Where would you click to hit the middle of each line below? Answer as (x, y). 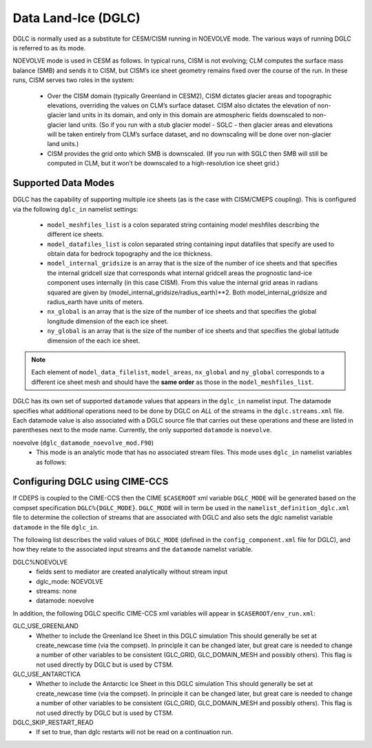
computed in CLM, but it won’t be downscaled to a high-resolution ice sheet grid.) (163, 163)
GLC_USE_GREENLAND (46, 626)
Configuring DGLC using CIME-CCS (91, 482)
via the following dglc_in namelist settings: (75, 209)
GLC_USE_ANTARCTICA (47, 674)
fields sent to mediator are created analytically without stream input (132, 572)
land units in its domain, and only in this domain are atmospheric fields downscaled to (189, 115)
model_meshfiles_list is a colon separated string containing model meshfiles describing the (183, 225)
